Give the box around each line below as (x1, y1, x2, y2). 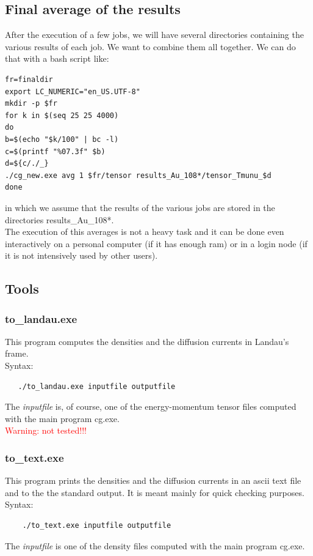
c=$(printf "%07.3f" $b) (5, 147, 106, 156)
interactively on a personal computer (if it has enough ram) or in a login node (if (5, 237, 308, 250)
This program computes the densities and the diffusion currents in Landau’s (5, 335, 289, 347)
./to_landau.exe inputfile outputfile (18, 382, 176, 391)
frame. (5, 347, 29, 360)
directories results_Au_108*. (5, 213, 114, 226)
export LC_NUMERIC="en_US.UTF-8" (5, 87, 140, 96)
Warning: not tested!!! (5, 424, 87, 437)
